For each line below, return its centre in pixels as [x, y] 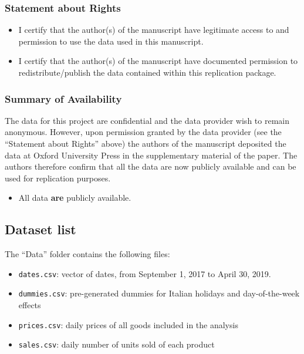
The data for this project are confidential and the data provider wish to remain [147, 120]
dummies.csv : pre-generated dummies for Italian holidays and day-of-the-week [159, 293]
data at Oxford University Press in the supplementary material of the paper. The [151, 155]
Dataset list [40, 229]
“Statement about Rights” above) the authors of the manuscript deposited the [146, 143]
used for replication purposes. [58, 178]
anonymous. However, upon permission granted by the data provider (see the [143, 132]
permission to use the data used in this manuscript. [111, 41]
